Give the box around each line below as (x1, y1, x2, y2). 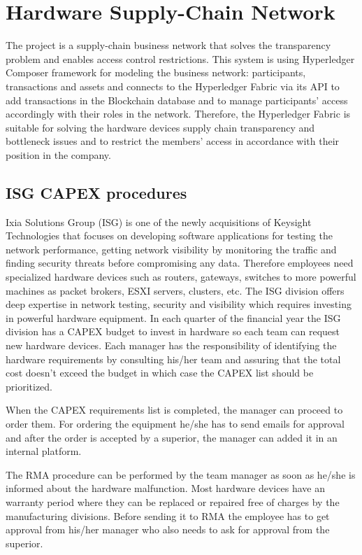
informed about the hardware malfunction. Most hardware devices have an (6, 481, 325, 496)
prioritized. (6, 379, 52, 393)
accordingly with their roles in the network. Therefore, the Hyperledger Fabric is (6, 106, 351, 121)
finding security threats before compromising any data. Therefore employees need (6, 255, 354, 270)
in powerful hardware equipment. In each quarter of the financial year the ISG (6, 310, 341, 325)
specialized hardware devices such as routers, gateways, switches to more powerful (6, 269, 356, 284)
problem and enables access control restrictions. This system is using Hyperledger (6, 51, 355, 66)
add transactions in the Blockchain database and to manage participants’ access (6, 92, 348, 107)
